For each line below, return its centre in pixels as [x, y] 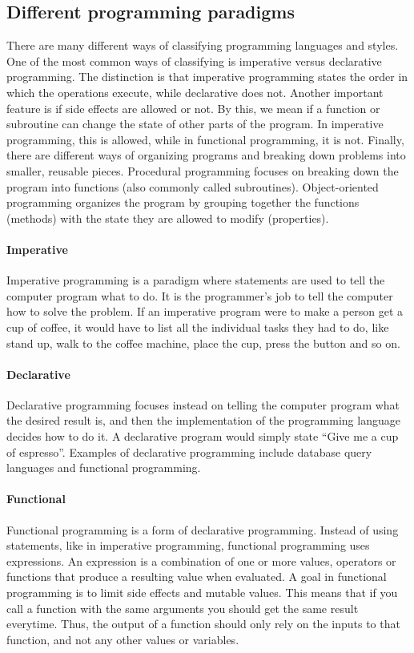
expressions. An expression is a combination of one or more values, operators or [201, 560]
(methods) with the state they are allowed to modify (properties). [168, 218]
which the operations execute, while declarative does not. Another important [195, 92]
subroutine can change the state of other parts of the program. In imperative [195, 124]
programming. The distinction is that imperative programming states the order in [207, 77]
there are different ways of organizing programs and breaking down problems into [206, 155]
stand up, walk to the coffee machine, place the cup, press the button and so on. [203, 343]
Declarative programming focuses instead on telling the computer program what [203, 404]
